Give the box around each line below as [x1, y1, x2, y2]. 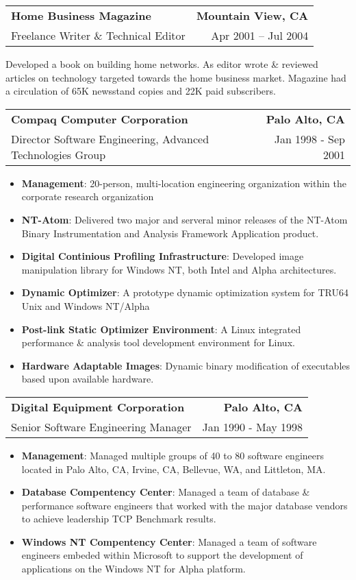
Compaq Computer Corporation [11, 110, 188, 127]
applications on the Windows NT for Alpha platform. [21, 561, 246, 576]
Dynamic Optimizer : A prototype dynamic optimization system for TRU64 [21, 285, 348, 300]
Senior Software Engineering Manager [11, 418, 192, 435]
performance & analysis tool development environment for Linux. [21, 335, 295, 350]
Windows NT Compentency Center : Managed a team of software [21, 534, 317, 548]
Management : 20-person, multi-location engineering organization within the [21, 176, 346, 190]
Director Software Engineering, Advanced [11, 130, 209, 147]
